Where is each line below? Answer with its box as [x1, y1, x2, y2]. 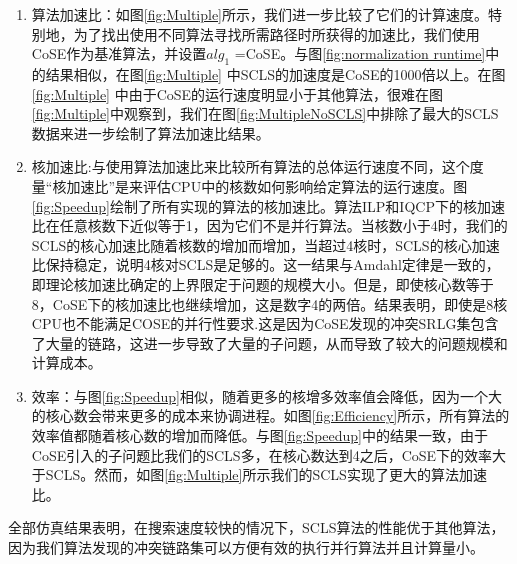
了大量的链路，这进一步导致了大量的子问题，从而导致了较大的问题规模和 [31, 332, 508, 353]
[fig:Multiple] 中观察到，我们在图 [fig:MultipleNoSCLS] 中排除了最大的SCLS [31, 103, 499, 124]
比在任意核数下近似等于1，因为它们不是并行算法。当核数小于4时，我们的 [31, 215, 508, 236]
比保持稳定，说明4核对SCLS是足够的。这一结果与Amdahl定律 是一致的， [31, 254, 500, 275]
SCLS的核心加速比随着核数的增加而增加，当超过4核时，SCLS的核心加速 [31, 234, 500, 255]
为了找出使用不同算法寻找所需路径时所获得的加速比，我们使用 [73, 23, 480, 44]
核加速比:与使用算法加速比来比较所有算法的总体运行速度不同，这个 [31, 156, 470, 177]
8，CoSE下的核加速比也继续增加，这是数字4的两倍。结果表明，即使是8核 [31, 293, 508, 314]
